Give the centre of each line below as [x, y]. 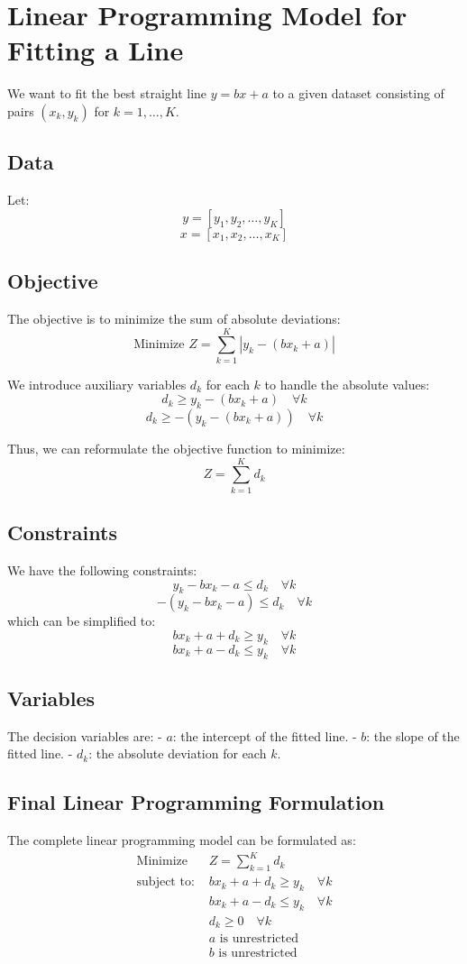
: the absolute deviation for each [178, 753]
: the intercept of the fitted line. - [265, 735]
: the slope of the [413, 735]
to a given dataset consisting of [358, 93]
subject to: [165, 882]
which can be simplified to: [82, 621]
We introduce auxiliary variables [97, 384]
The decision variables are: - [85, 735]
